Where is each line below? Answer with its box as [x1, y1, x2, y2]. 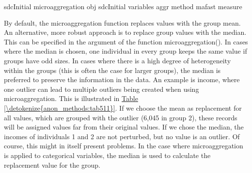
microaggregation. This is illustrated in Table [4, 93, 138, 103]
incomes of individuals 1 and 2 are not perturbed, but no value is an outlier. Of [4, 131, 240, 141]
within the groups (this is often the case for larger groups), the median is [4, 65, 221, 75]
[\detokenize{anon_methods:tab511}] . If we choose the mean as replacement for [4, 102, 242, 113]
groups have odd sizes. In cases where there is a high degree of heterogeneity [4, 55, 231, 65]
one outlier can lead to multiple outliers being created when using [4, 84, 199, 94]
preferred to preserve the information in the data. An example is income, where [4, 74, 240, 85]
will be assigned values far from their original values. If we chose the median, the [4, 122, 244, 132]
